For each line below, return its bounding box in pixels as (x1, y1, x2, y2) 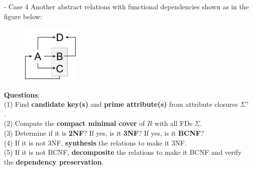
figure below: (4, 11, 42, 21)
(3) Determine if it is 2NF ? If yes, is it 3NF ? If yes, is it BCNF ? (4, 128, 204, 138)
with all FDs (154, 118, 193, 128)
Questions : (4, 89, 40, 99)
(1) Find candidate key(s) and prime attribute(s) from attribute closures (4, 99, 238, 109)
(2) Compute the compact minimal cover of (4, 118, 145, 128)
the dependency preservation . (4, 156, 104, 167)
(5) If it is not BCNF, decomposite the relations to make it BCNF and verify (4, 147, 242, 157)
